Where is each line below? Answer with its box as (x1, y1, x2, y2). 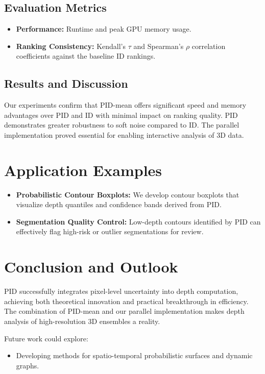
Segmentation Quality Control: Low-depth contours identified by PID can (16, 216, 261, 227)
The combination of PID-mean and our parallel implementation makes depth (4, 306, 245, 316)
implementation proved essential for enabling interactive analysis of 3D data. (4, 129, 244, 140)
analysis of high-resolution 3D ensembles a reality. (4, 315, 160, 326)
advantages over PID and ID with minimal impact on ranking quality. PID (4, 109, 238, 120)
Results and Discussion (4, 76, 128, 91)
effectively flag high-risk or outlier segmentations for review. (16, 226, 204, 237)
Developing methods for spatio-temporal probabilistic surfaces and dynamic (16, 350, 253, 361)
